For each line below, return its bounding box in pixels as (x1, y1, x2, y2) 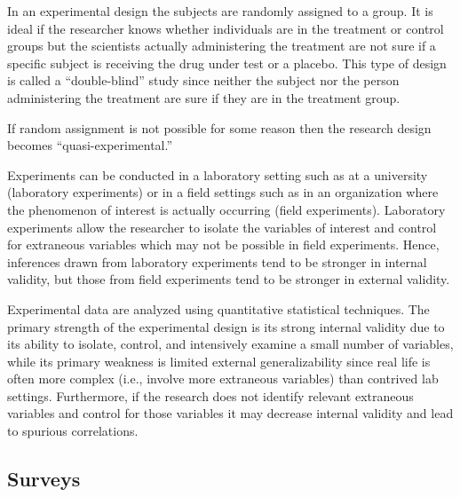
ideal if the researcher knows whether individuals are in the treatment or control (7, 19, 444, 37)
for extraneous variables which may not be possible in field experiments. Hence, (7, 235, 440, 254)
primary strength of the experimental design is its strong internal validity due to (7, 317, 445, 335)
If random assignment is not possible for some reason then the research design (7, 118, 432, 137)
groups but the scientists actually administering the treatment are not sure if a (7, 36, 436, 55)
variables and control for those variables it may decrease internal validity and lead (7, 404, 454, 422)
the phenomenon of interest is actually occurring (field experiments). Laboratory (7, 200, 446, 218)
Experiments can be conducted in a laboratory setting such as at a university (7, 165, 428, 184)
